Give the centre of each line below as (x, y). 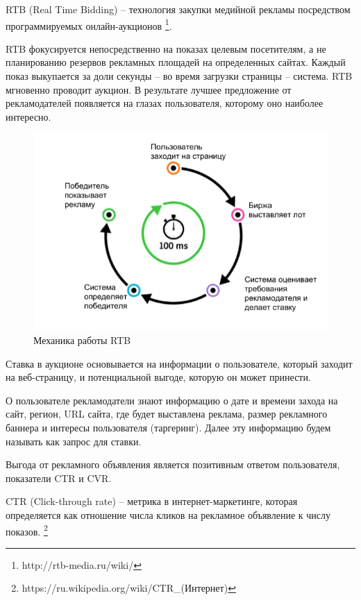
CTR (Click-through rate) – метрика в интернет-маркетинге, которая (152, 501)
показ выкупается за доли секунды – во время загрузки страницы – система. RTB (179, 76)
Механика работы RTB (82, 340)
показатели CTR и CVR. (59, 478)
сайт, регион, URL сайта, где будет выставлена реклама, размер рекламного (167, 414)
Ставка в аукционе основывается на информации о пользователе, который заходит (179, 363)
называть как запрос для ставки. (74, 441)
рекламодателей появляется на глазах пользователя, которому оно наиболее (165, 103)
